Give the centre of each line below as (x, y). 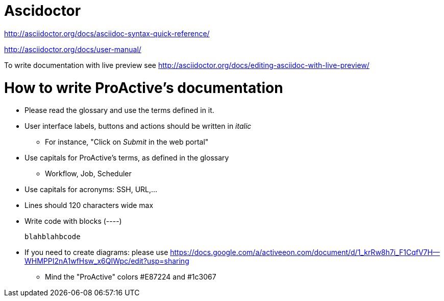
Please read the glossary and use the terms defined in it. (119, 110)
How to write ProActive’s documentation (144, 88)
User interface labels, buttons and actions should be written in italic (138, 126)
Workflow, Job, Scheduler (88, 174)
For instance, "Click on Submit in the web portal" (127, 142)
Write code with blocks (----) (73, 221)
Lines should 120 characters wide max (89, 205)
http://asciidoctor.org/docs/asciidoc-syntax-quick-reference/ (107, 33)
